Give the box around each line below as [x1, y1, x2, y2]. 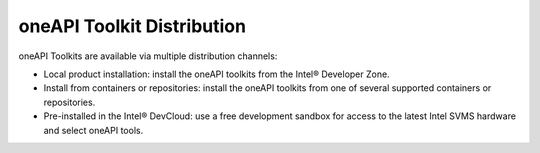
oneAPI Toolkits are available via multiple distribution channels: [18, 50, 278, 62]
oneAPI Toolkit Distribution [18, 15, 247, 37]
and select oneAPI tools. [43, 124, 144, 136]
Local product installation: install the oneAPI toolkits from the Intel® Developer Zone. [43, 68, 390, 80]
